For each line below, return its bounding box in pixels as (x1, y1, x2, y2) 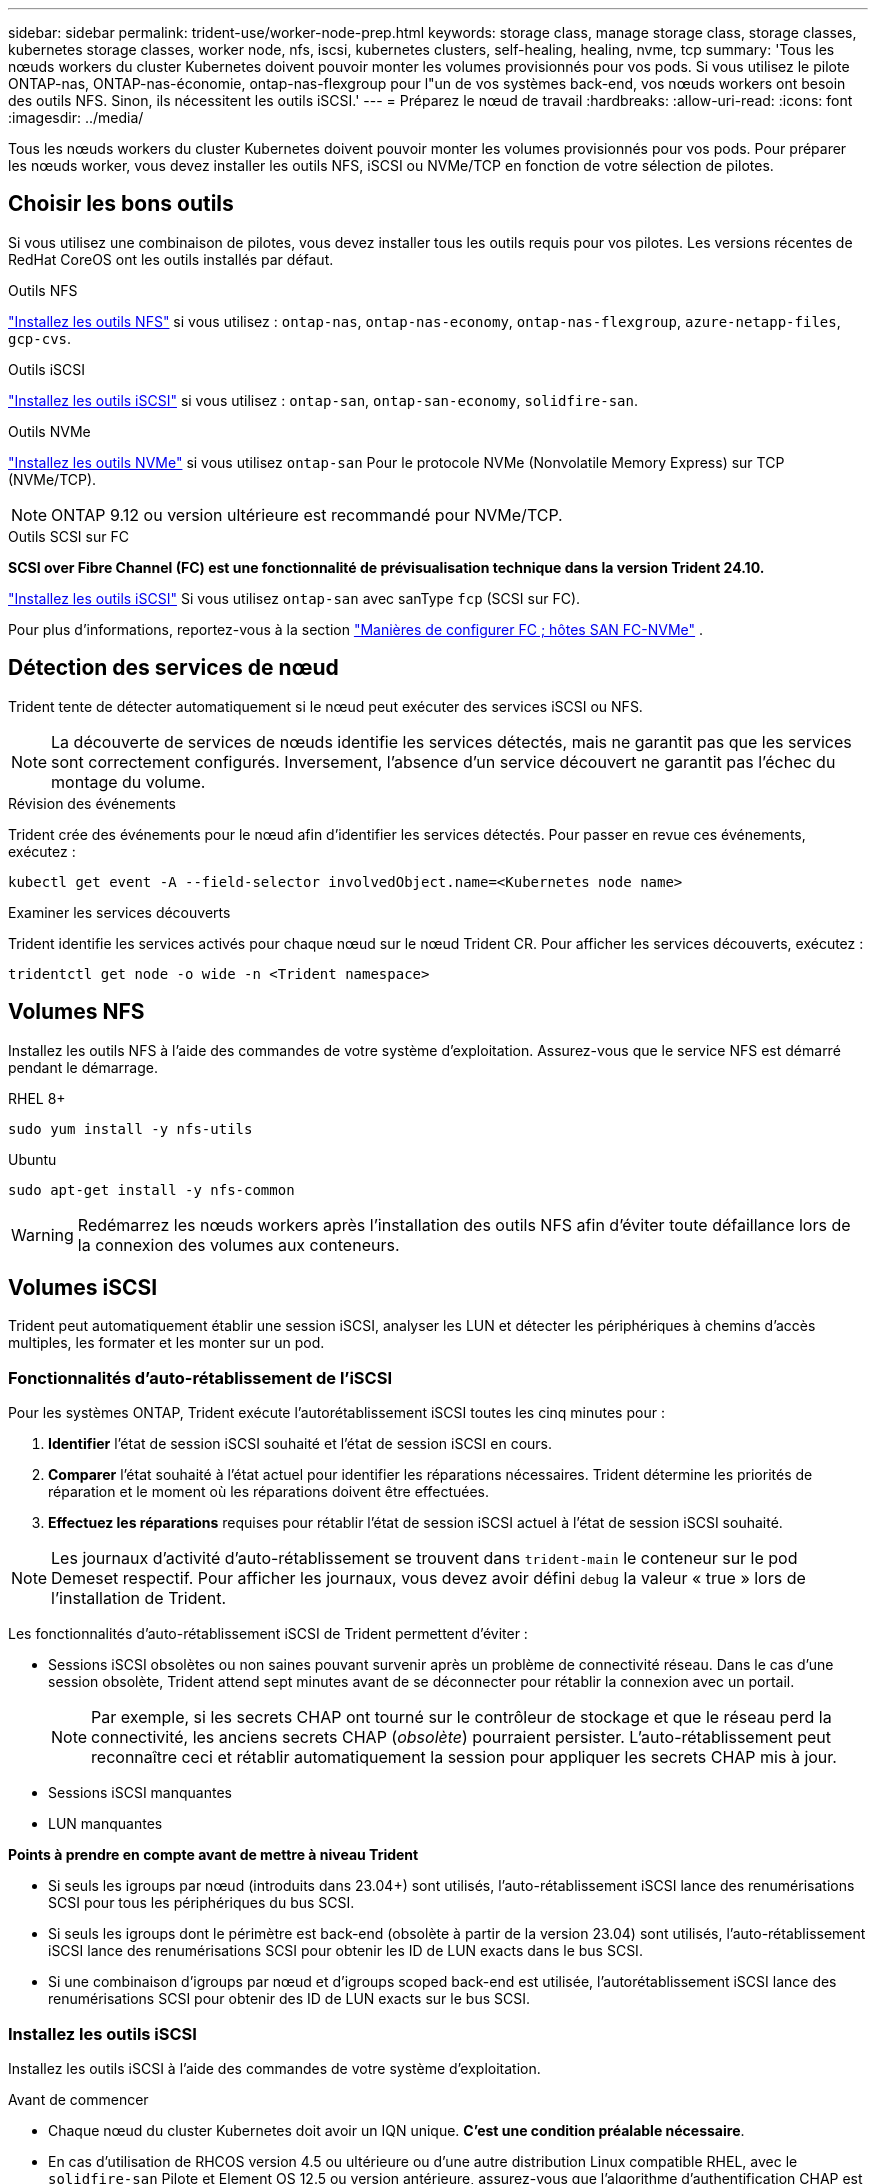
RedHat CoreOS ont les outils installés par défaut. (8, 250, 334, 268)
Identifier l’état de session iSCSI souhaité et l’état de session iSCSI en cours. (48, 1435, 553, 1453)
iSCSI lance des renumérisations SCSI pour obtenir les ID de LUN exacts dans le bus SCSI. (48, 1942, 643, 1960)
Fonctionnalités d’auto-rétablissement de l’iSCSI (8, 1367, 392, 1388)
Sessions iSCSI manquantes (48, 1784, 232, 1802)
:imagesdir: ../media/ (8, 109, 144, 126)
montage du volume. (51, 771, 206, 792)
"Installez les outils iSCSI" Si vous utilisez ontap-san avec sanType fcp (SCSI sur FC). (8, 589, 581, 607)
